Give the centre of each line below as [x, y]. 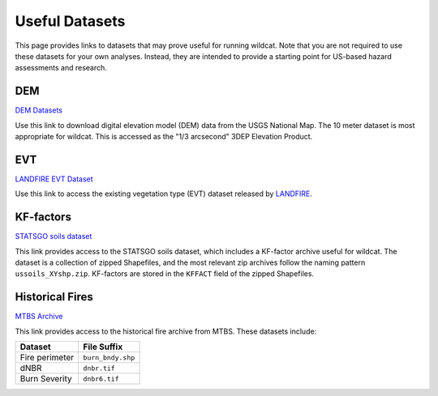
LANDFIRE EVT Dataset [54, 179]
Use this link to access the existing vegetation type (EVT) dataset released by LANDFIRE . [163, 194]
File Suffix [103, 347]
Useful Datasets [70, 21]
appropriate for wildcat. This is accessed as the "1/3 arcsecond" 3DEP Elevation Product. [164, 137]
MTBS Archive [39, 317]
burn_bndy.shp [109, 358]
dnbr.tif [99, 368]
